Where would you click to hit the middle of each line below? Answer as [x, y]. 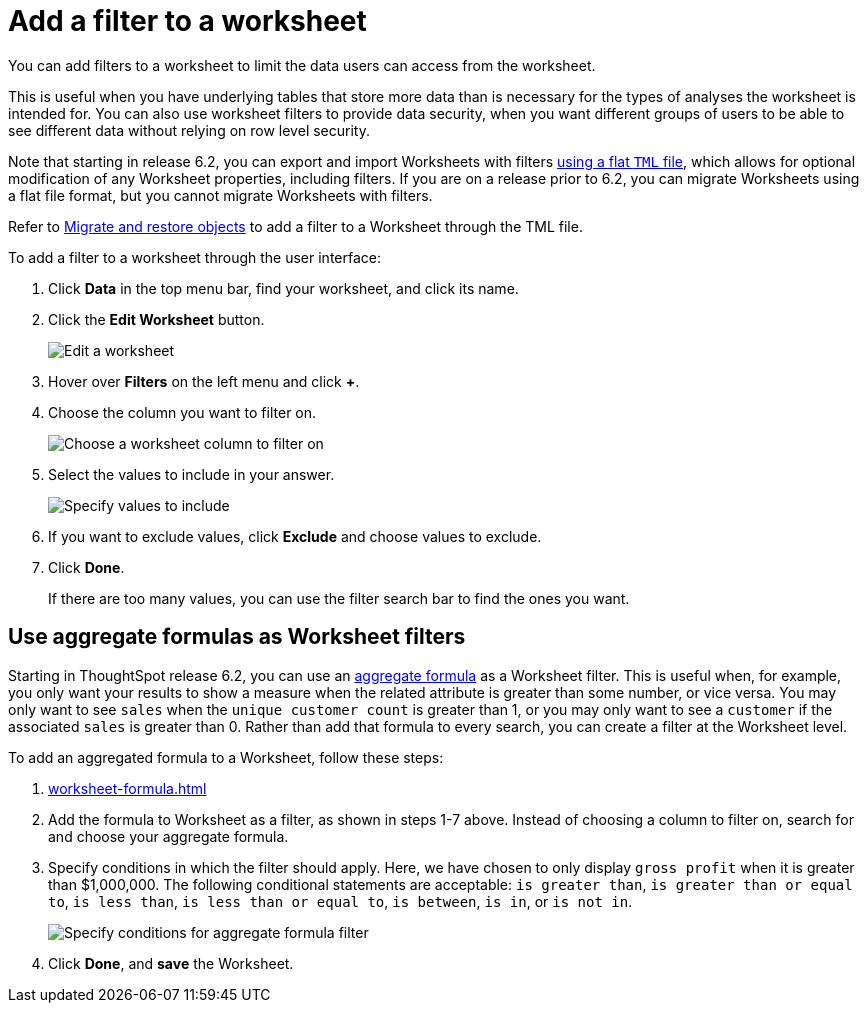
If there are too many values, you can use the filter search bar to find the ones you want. [339, 598]
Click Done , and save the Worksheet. [171, 963]
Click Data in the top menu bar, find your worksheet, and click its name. [283, 288]
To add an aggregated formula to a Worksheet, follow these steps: [226, 757]
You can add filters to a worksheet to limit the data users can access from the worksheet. [302, 65]
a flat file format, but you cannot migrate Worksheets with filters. [220, 195]
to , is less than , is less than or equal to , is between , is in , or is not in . [340, 901]
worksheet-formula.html [127, 788]
